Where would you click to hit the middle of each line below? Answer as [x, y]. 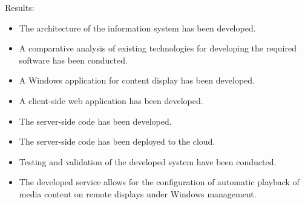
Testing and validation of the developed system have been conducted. [148, 161]
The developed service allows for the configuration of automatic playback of [159, 182]
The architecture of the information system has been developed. [137, 28]
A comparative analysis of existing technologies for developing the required [158, 48]
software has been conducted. [73, 60]
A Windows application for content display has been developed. [137, 80]
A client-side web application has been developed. [111, 100]
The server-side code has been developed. [95, 121]
